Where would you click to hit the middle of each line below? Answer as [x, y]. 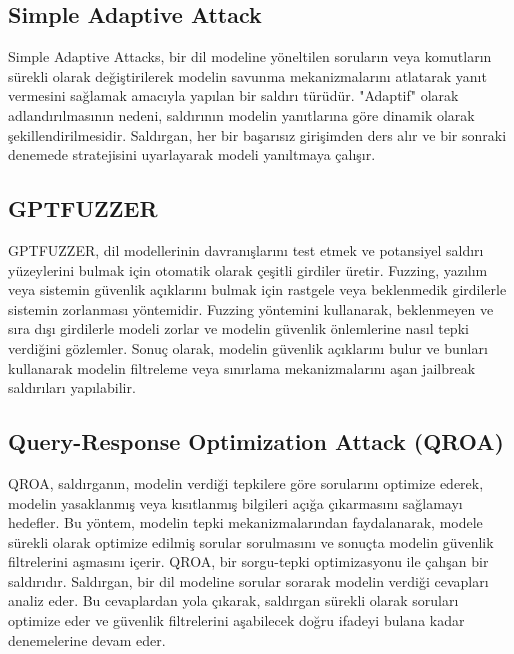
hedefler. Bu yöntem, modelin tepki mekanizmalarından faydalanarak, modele [245, 522]
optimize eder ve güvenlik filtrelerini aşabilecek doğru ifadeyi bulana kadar [236, 620]
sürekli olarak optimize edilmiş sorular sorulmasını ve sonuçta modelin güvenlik [251, 541]
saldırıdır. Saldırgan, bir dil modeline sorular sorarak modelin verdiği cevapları [248, 580]
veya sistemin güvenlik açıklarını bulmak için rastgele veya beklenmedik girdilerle [257, 289]
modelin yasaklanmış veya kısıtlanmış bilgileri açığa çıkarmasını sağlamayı [235, 502]
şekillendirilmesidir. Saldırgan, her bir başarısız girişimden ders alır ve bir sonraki [257, 134]
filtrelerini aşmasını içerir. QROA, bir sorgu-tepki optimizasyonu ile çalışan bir [248, 561]
